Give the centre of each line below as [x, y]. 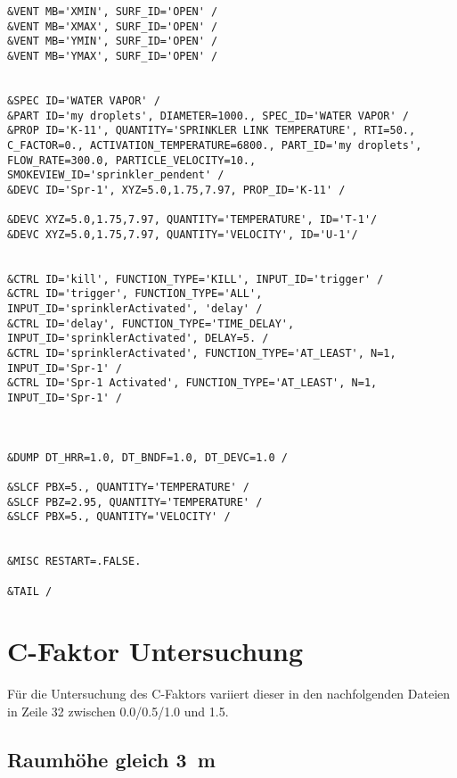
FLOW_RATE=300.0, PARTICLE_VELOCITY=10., [132, 160]
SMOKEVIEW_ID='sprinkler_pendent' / [116, 175]
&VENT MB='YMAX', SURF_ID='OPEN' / [113, 56]
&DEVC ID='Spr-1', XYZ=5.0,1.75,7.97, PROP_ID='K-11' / [176, 190]
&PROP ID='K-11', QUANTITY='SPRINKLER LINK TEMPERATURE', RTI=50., [212, 131]
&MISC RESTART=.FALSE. [74, 562]
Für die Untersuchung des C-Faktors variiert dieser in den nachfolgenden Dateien [229, 694]
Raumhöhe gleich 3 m [111, 759]
